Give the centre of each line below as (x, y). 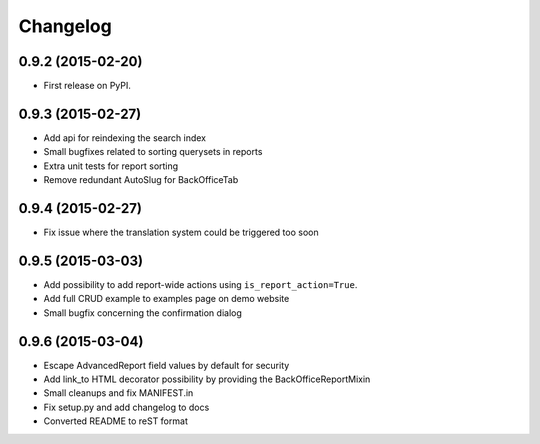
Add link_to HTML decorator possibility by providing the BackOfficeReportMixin (207, 379)
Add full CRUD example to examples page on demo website (166, 299)
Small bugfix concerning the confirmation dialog (142, 312)
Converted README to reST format (116, 421)
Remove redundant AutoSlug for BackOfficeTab (141, 180)
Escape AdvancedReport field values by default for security (166, 365)
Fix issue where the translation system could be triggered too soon (181, 232)
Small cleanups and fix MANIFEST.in (118, 393)
